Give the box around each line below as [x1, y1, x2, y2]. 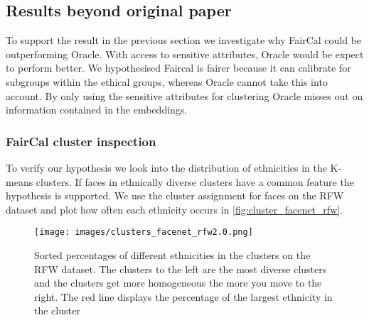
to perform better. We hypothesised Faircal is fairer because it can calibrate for [6, 60, 351, 75]
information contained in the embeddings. [6, 102, 188, 117]
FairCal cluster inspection [6, 132, 156, 150]
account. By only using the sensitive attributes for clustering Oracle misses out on [6, 88, 363, 103]
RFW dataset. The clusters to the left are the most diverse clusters [34, 261, 327, 276]
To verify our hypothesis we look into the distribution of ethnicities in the [6, 160, 327, 175]
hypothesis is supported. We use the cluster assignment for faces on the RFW [6, 188, 344, 203]
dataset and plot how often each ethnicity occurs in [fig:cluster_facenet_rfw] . [6, 202, 343, 216]
